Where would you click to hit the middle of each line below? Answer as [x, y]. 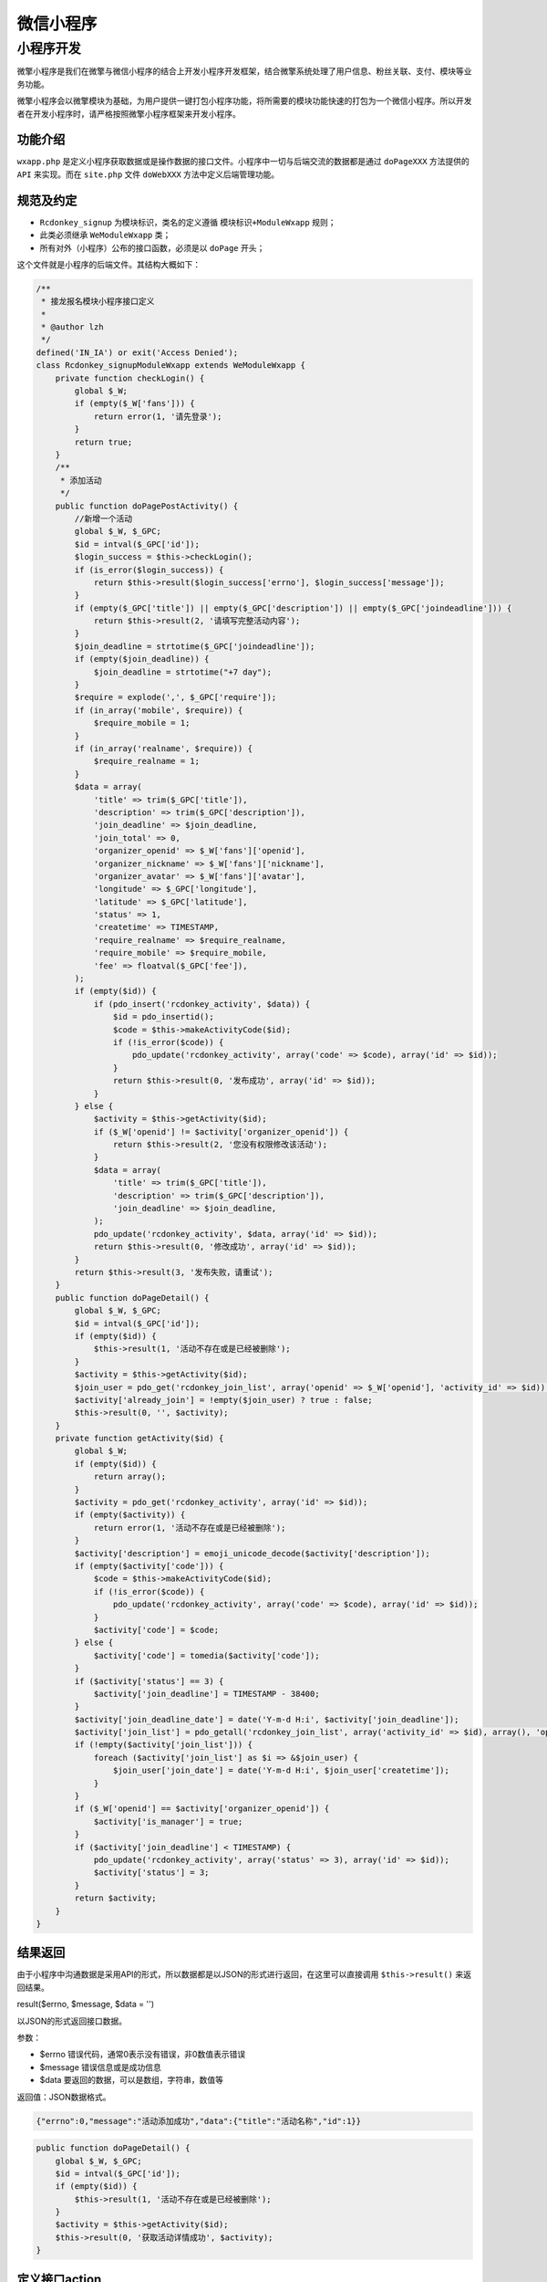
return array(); [130, 1477]
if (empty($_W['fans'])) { [134, 403]
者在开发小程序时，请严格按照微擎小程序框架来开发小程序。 [129, 113]
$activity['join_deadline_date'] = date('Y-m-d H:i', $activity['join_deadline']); [267, 1719]
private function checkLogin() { [130, 378]
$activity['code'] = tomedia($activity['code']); [206, 1655]
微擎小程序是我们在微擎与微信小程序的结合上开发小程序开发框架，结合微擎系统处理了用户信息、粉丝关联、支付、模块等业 [244, 71]
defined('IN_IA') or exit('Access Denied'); [137, 352]
